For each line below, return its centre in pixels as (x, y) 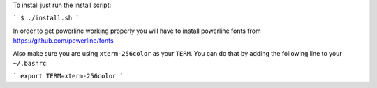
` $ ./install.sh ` (46, 18)
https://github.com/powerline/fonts (64, 41)
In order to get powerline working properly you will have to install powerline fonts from (137, 31)
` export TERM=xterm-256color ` (68, 76)
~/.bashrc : (30, 63)
